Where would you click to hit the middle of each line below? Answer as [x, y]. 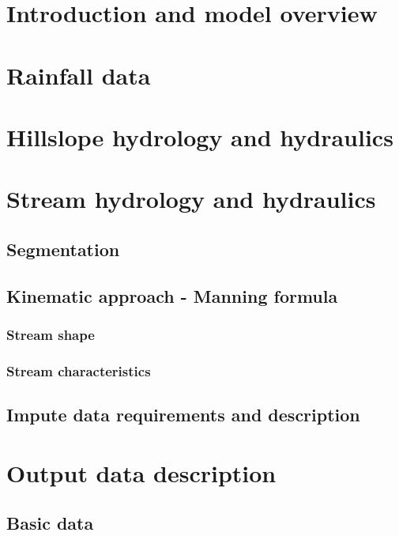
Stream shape [51, 334]
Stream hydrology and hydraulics [191, 199]
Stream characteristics [79, 370]
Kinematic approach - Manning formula [172, 295]
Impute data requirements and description [183, 415]
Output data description [141, 472]
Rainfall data [79, 75]
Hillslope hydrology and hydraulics [200, 136]
